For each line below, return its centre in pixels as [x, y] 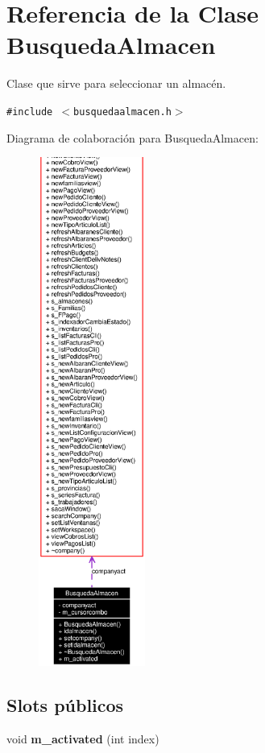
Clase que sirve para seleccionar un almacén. [116, 83]
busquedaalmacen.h [122, 112]
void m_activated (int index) [83, 738]
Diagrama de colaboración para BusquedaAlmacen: [132, 137]
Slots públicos [65, 704]
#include [30, 112]
